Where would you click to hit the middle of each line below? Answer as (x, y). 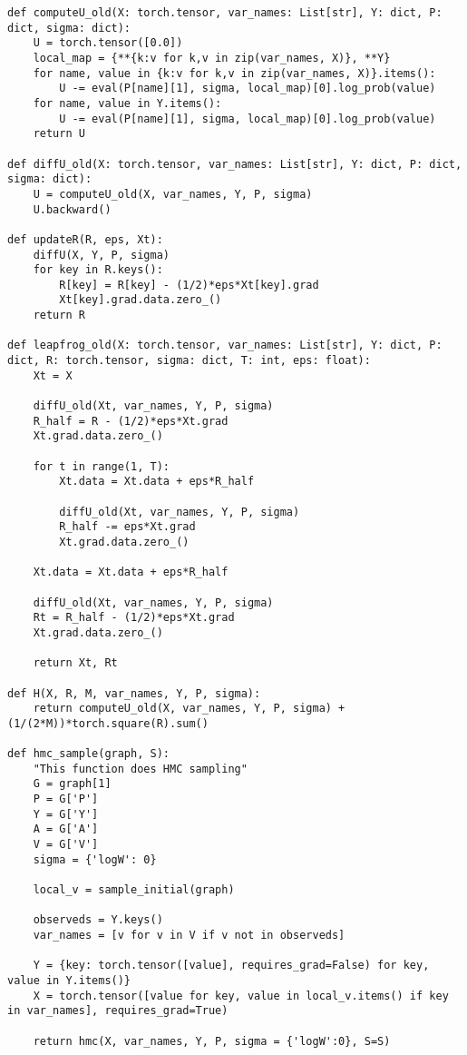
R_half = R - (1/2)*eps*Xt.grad (131, 421)
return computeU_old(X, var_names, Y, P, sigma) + (189, 709)
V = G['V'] (66, 845)
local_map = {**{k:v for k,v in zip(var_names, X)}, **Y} (212, 58)
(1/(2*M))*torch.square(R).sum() (108, 723)
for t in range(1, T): (101, 466)
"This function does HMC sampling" (140, 769)
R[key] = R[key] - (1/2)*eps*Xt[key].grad (189, 285)
